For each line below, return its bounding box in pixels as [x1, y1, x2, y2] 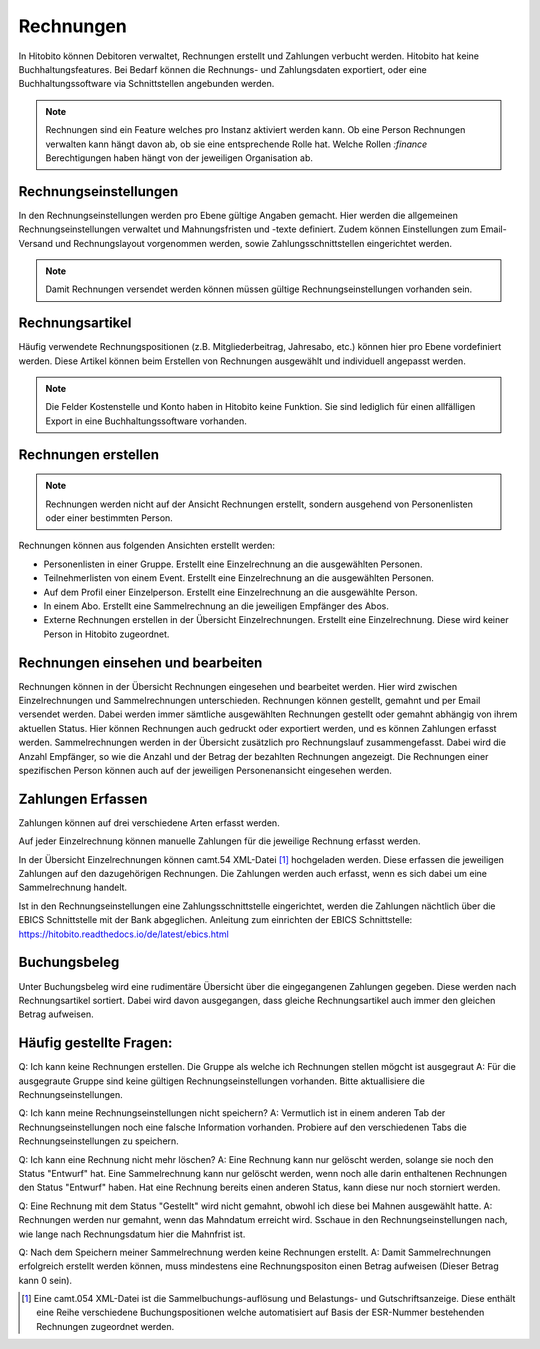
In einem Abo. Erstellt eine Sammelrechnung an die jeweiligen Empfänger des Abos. [43, 600, 389, 612]
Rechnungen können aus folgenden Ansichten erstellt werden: [18, 540, 275, 552]
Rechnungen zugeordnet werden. [36, 1320, 175, 1332]
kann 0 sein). [18, 1274, 73, 1286]
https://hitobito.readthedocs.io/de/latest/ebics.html [18, 928, 229, 940]
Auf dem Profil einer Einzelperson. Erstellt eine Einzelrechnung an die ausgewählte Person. [43, 586, 419, 598]
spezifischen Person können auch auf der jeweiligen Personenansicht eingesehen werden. [18, 765, 392, 776]
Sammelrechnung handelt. [18, 881, 128, 894]
